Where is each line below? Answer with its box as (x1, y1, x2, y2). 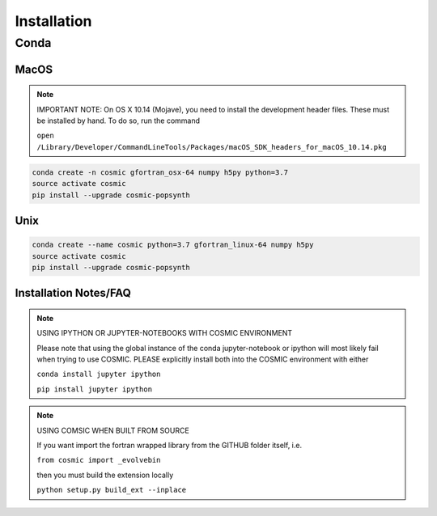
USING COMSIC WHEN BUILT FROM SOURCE (36, 425, 189, 435)
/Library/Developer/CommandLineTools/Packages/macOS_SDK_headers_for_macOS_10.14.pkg (36, 142, 388, 151)
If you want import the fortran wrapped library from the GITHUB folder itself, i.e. (36, 441, 303, 450)
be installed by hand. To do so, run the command (36, 116, 201, 125)
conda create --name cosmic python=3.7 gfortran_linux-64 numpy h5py (32, 240, 314, 250)
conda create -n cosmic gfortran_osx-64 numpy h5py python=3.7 (32, 167, 289, 177)
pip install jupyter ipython (36, 384, 153, 394)
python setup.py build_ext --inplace (36, 485, 187, 495)
